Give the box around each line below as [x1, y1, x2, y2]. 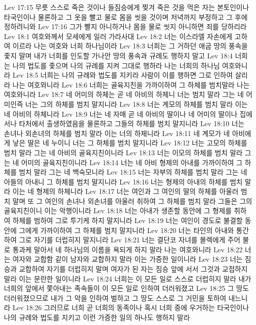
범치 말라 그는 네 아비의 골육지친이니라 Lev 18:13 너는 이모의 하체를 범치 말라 [4, 147, 243, 157]
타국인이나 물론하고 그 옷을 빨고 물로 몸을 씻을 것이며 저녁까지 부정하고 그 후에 [4, 11, 248, 22]
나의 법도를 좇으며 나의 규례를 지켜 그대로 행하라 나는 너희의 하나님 [12, 60, 220, 70]
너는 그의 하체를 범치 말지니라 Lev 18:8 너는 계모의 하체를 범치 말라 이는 [25, 98, 248, 109]
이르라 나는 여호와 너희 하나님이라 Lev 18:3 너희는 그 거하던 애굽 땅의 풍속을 [12, 41, 248, 51]
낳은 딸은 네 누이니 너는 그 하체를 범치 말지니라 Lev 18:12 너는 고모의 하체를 [12, 138, 248, 148]
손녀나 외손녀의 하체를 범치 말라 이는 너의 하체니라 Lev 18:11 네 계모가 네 [4, 128, 230, 138]
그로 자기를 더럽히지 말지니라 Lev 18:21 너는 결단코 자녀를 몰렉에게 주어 [19, 234, 241, 245]
